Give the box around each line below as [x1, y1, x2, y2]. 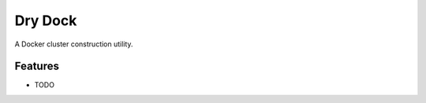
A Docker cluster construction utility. [14, 39, 133, 49]
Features [14, 60, 59, 73]
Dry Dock [14, 12, 77, 29]
